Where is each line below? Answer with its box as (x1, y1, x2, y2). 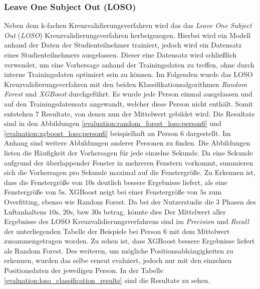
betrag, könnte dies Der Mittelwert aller (103, 206, 226, 216)
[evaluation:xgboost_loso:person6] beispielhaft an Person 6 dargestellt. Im (4, 127, 231, 138)
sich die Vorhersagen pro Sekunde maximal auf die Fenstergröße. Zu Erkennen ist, (4, 167, 255, 177)
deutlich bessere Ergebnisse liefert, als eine (97, 176, 227, 187)
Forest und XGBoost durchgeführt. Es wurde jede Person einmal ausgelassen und (4, 88, 252, 99)
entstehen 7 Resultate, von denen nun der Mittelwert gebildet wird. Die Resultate (4, 108, 255, 118)
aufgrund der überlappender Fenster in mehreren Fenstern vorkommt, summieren (4, 157, 253, 167)
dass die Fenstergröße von (4, 176, 83, 187)
